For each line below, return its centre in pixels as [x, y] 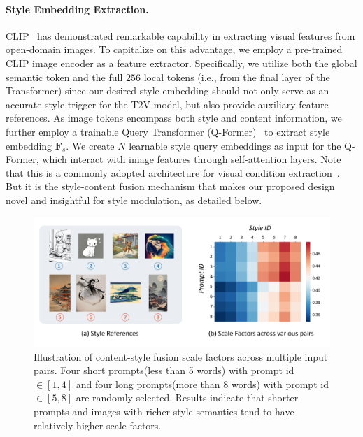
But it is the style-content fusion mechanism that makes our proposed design [170, 186]
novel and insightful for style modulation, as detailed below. [134, 200]
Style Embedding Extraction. [77, 9]
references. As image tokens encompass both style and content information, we [174, 118]
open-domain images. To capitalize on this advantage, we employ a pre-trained [174, 49]
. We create [90, 145]
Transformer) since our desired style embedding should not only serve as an [168, 91]
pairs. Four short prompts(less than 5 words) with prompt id [164, 370]
